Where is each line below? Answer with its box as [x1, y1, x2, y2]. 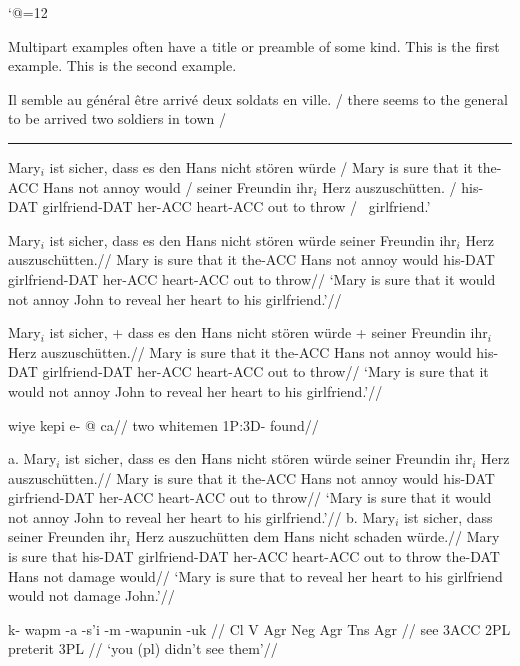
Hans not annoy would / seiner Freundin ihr [42, 176, 314, 197]
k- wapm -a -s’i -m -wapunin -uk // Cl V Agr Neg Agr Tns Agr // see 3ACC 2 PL [8, 618, 511, 639]
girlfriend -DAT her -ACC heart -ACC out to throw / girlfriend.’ [42, 196, 431, 217]
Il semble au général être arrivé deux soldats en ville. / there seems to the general [8, 88, 508, 109]
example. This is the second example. [8, 55, 237, 76]
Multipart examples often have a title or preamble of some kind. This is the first [8, 35, 500, 56]
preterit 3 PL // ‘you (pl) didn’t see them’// [8, 638, 278, 659]
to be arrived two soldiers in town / [8, 108, 227, 129]
